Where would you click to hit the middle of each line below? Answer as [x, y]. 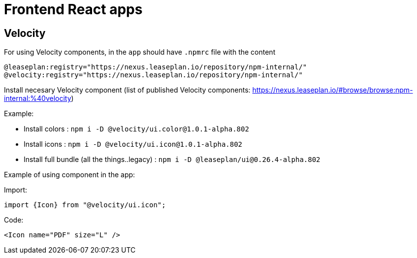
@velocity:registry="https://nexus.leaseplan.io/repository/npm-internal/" [153, 75]
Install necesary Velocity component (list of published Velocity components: [127, 90]
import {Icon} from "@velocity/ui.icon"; [85, 205]
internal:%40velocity [38, 98]
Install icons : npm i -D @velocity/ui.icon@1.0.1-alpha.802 [133, 144]
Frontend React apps [73, 9]
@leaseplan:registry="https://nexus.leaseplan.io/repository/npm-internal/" [156, 67]
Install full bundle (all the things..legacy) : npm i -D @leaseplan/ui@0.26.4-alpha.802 [172, 160]
